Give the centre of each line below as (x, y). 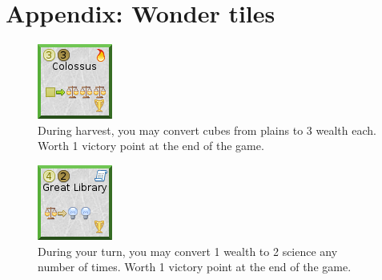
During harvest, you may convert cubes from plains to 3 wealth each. (207, 130)
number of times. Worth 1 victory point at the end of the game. (195, 267)
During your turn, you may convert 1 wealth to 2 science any (188, 251)
